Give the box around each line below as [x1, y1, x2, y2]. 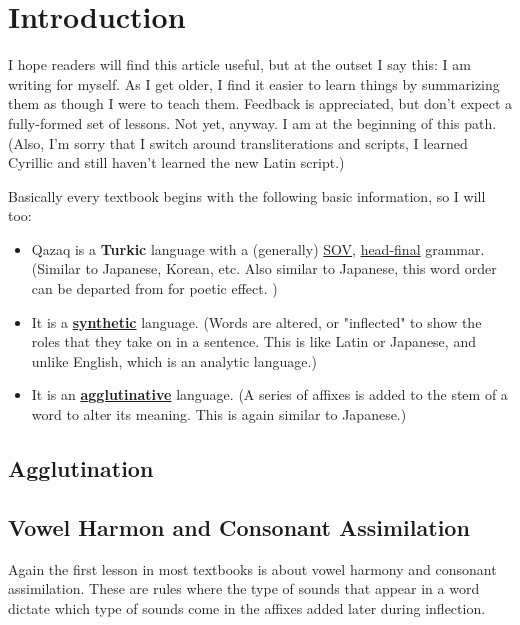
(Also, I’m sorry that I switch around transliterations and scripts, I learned [8, 132, 468, 153]
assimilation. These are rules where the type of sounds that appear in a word [8, 578, 480, 599]
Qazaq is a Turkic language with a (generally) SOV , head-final [31, 238, 421, 259]
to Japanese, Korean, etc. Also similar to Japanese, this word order [85, 258, 497, 279]
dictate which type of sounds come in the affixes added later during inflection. [8, 597, 486, 618]
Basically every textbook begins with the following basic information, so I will [8, 185, 486, 206]
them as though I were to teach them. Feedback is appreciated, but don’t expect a [8, 93, 512, 114]
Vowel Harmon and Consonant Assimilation [8, 511, 470, 542]
